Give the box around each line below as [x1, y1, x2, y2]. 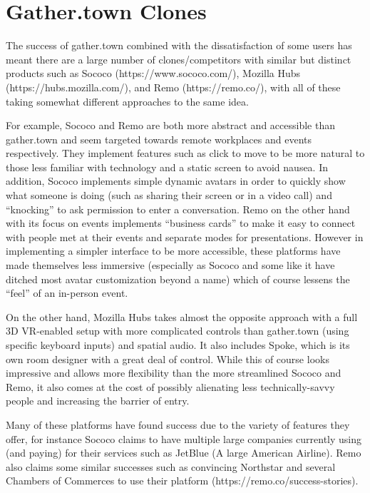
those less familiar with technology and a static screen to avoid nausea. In [6, 159, 329, 174]
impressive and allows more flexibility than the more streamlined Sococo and [6, 365, 341, 380]
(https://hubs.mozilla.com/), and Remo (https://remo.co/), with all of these [6, 79, 341, 94]
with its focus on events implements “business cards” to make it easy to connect [6, 215, 356, 230]
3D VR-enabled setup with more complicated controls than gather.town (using [6, 323, 349, 338]
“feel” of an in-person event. [6, 285, 128, 300]
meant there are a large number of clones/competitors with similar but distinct [6, 51, 351, 66]
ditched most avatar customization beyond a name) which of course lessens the [6, 271, 350, 286]
